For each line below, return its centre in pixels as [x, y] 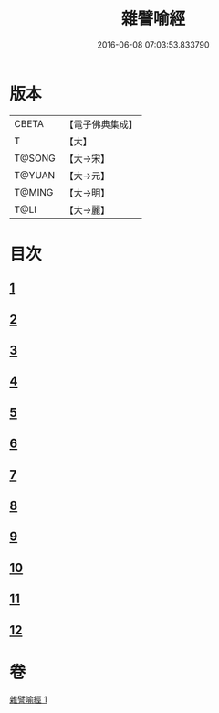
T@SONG [35, 158]
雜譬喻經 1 [28, 699]
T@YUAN [35, 175]
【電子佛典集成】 [101, 124]
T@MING [34, 192]
